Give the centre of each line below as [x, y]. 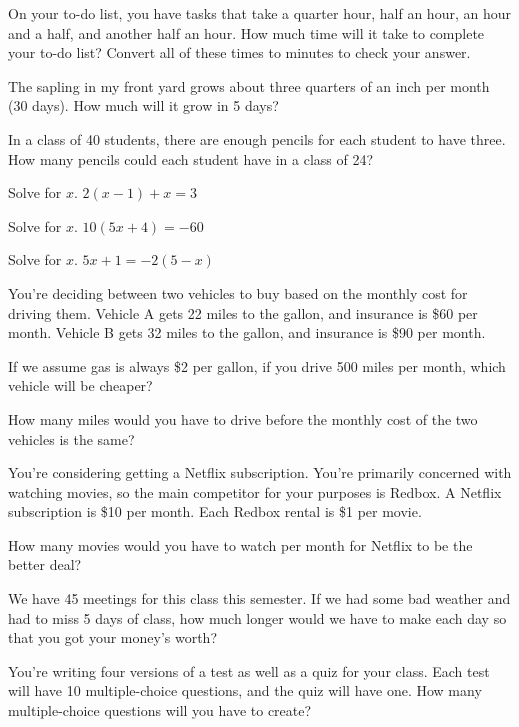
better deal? [45, 564]
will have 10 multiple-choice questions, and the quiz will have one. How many [245, 690]
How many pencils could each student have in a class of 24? [191, 158]
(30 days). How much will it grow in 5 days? [143, 105]
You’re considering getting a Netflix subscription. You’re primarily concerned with [260, 472]
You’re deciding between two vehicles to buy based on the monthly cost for [238, 292]
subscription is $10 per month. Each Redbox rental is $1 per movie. [215, 511]
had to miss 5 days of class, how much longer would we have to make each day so [257, 617]
